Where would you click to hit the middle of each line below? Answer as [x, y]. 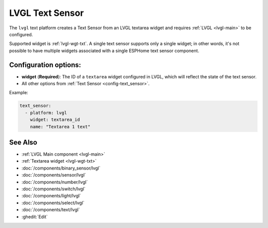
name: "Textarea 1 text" [60, 127]
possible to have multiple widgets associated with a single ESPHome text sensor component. [104, 51]
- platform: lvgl [46, 113]
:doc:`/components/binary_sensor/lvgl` [61, 168]
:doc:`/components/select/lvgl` [53, 203]
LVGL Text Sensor [46, 13]
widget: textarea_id [55, 120]
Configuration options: [45, 65]
